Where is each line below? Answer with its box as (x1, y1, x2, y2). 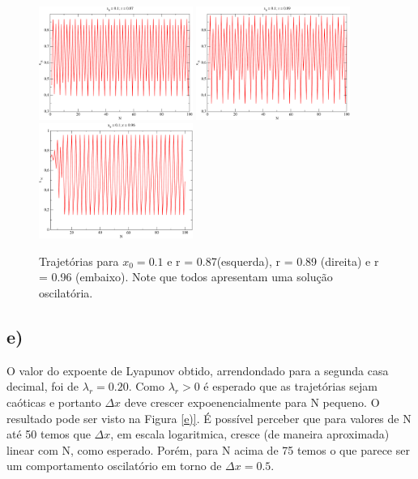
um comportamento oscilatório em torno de (6, 457, 222, 474)
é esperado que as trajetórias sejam (203, 378, 378, 395)
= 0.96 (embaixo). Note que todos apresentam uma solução (39, 268, 333, 285)
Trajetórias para (39, 252, 119, 269)
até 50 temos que (6, 426, 91, 443)
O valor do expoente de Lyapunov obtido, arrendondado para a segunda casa (6, 361, 389, 378)
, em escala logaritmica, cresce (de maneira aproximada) (110, 426, 390, 443)
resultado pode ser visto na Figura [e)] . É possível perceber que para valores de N (6, 409, 412, 426)
